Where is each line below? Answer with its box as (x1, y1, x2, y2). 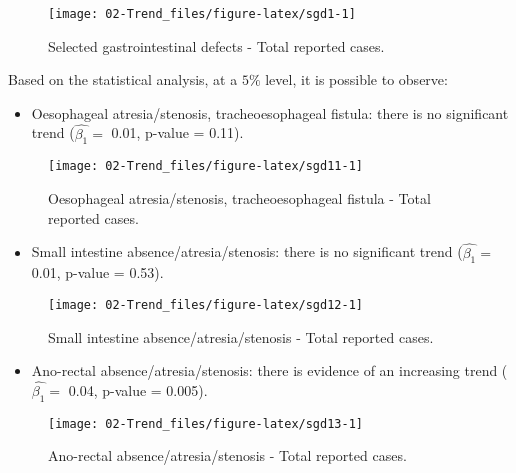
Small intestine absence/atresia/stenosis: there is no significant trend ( (31, 241, 463, 262)
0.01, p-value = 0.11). (111, 122, 244, 143)
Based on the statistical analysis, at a (8, 69, 238, 90)
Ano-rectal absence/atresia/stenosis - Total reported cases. (48, 445, 407, 466)
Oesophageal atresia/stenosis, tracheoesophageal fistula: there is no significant (31, 102, 509, 123)
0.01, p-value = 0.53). (31, 262, 164, 283)
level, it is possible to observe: (265, 69, 448, 90)
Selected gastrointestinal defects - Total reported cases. (48, 35, 385, 56)
